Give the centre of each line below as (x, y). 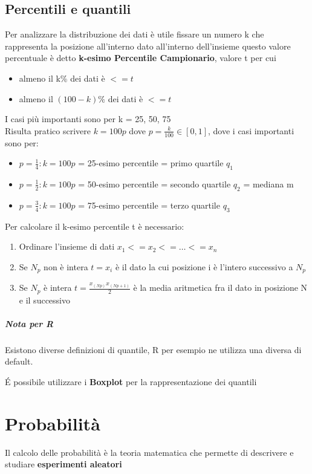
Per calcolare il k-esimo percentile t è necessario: (95, 226)
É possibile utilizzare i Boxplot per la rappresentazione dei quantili (131, 382)
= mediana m (268, 183)
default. (19, 361)
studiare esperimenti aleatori (63, 464)
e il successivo (44, 300)
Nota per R (29, 323)
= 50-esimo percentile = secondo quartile (154, 183)
